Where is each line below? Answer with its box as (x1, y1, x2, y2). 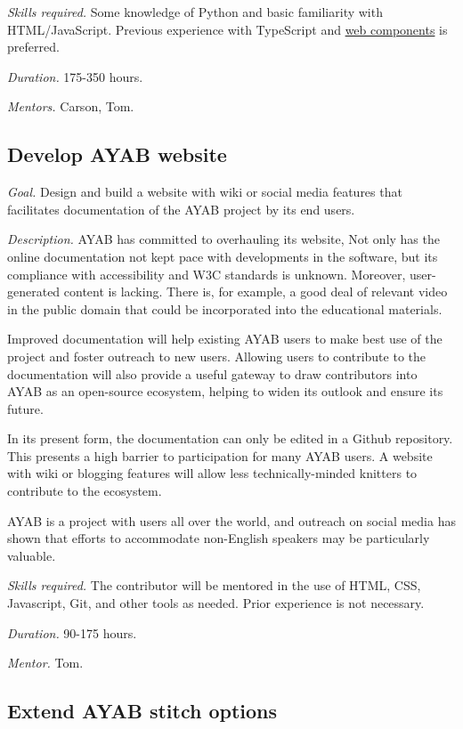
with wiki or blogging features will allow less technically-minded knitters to (7, 464, 418, 482)
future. (7, 399, 44, 417)
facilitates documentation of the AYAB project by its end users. (7, 199, 355, 218)
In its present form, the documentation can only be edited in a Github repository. (7, 429, 453, 448)
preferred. (7, 37, 60, 56)
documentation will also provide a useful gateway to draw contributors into (7, 364, 418, 383)
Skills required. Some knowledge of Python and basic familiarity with (7, 3, 383, 20)
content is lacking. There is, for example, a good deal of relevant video (63, 282, 448, 301)
